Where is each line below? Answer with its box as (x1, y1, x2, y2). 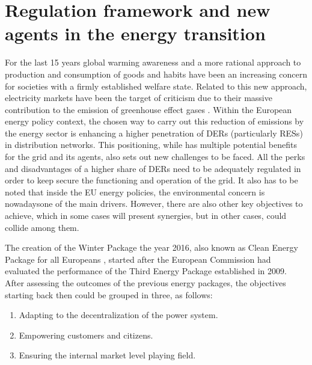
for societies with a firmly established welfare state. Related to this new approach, (5, 79, 307, 92)
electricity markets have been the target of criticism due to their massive (5, 91, 272, 104)
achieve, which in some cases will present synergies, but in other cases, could (5, 209, 287, 222)
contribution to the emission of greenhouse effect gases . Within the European (5, 103, 292, 115)
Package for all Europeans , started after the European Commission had (5, 253, 271, 265)
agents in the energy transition (5, 21, 266, 46)
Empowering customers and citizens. (19, 328, 153, 341)
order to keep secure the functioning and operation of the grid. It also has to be (5, 174, 298, 186)
